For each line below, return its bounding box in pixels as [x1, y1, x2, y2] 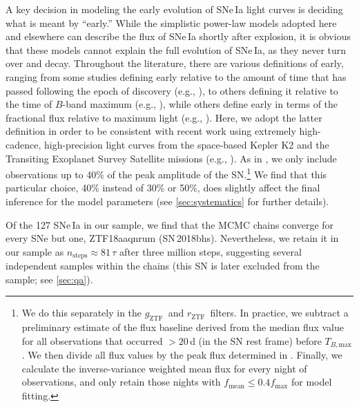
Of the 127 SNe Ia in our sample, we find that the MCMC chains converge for [6, 217, 334, 231]
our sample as [6, 244, 64, 258]
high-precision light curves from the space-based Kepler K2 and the [43, 137, 329, 151]
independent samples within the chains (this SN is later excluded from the [6, 258, 320, 273]
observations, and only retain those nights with [21, 375, 221, 389]
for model [291, 375, 332, 389]
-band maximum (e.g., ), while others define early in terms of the [62, 97, 338, 111]
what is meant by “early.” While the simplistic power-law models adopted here [6, 15, 337, 30]
